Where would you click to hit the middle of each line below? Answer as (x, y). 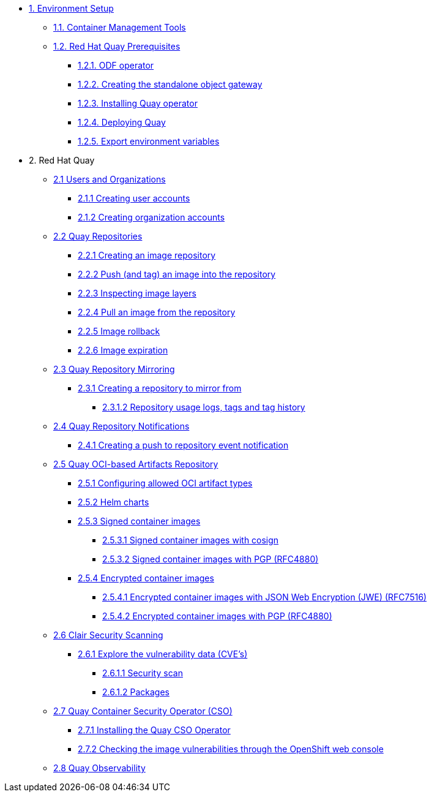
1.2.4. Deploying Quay (122, 122)
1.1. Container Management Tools (120, 27)
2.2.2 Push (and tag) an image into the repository (177, 274)
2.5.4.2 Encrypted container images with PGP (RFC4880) (217, 616)
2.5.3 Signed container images (139, 521)
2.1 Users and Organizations (110, 179)
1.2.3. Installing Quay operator (138, 103)
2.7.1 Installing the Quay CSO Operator (154, 730)
